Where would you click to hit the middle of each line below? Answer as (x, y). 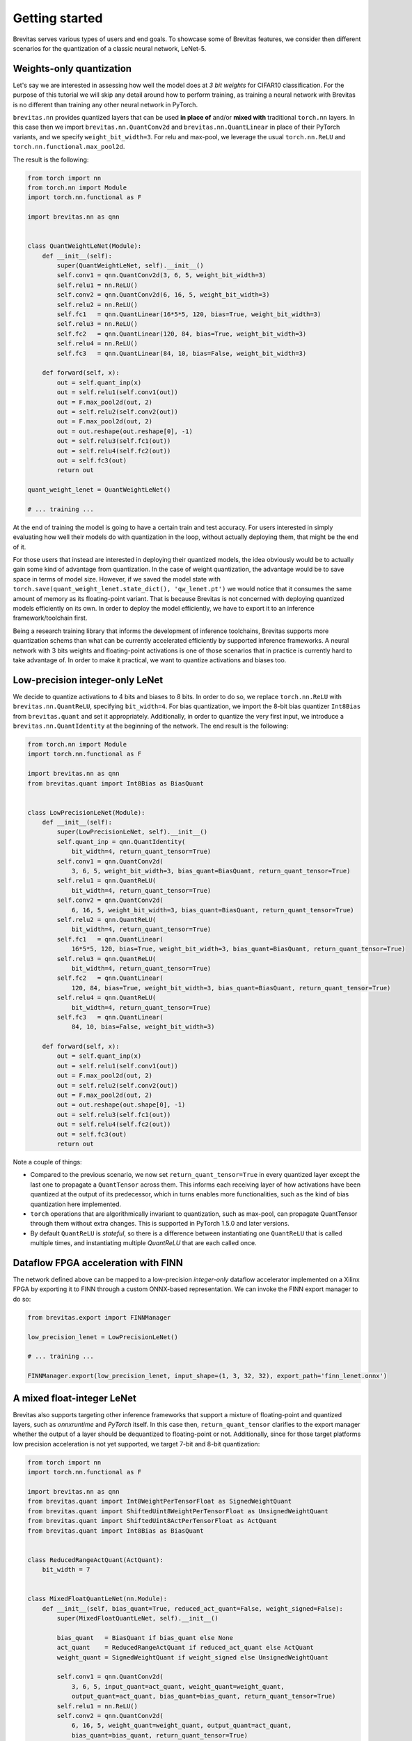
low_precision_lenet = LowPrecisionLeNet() (103, 1337)
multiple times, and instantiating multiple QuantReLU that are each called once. (143, 1243)
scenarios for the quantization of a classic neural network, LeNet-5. (110, 48)
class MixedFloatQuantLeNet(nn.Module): (97, 1599)
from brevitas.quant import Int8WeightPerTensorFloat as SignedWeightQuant (160, 1501)
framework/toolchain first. (50, 618)
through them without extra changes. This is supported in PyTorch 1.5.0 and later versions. (160, 1224)
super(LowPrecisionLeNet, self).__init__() (132, 832)
